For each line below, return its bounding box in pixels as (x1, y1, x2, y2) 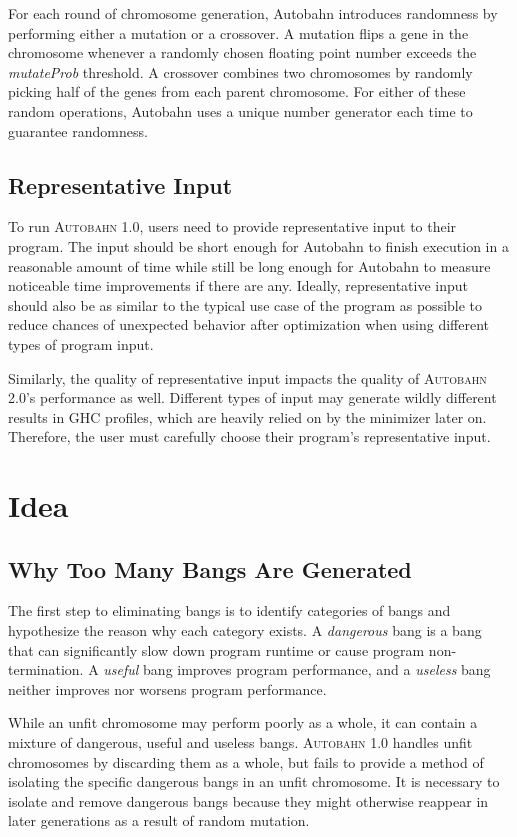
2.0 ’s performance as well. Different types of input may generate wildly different (8, 387, 497, 408)
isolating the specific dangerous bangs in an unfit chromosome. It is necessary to (8, 771, 500, 792)
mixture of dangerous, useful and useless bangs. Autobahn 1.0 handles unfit (8, 732, 473, 753)
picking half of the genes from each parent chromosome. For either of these (8, 81, 466, 102)
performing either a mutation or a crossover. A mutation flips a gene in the (8, 22, 469, 43)
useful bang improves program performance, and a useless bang (103, 659, 491, 680)
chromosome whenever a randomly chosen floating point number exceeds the (8, 42, 477, 63)
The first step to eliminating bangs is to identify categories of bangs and (8, 600, 451, 621)
